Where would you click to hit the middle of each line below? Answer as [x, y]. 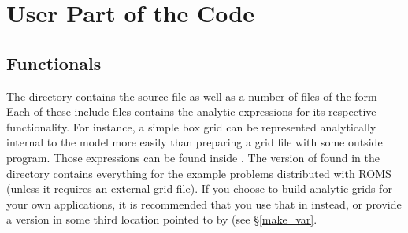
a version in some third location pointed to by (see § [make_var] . [162, 219]
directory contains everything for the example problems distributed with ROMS [199, 173]
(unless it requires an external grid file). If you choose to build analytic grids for [199, 189]
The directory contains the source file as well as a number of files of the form [192, 96]
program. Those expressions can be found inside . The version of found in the [193, 157]
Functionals [54, 63]
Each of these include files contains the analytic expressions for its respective [191, 111]
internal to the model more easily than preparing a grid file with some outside [195, 142]
